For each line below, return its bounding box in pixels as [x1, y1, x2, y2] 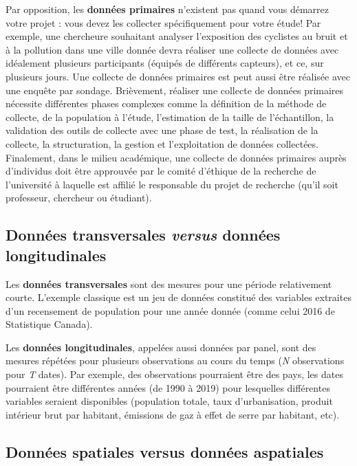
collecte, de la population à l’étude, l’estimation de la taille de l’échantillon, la [6, 109, 334, 124]
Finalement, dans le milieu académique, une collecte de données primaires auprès [6, 150, 347, 164]
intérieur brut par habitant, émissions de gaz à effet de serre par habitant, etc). [6, 407, 340, 421]
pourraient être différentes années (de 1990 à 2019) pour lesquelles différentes [6, 380, 330, 395]
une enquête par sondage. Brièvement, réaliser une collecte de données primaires [6, 82, 344, 97]
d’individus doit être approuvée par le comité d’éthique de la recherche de [6, 164, 316, 178]
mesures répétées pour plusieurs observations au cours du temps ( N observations [6, 353, 345, 368]
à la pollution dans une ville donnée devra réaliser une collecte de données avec [6, 42, 339, 56]
